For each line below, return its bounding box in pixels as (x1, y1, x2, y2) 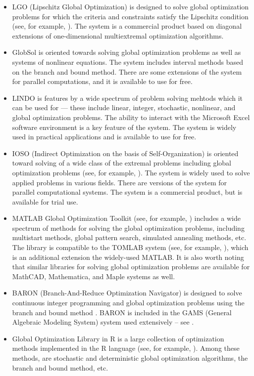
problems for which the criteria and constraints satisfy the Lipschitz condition (12, 11, 249, 21)
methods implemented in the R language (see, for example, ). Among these (12, 343, 240, 353)
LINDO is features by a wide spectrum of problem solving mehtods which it (12, 92, 243, 103)
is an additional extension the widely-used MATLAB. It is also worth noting (12, 251, 244, 262)
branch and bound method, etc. (12, 362, 108, 373)
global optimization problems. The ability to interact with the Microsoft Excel (12, 112, 250, 122)
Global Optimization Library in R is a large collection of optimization (12, 333, 224, 343)
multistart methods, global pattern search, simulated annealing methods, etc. (12, 232, 247, 243)
